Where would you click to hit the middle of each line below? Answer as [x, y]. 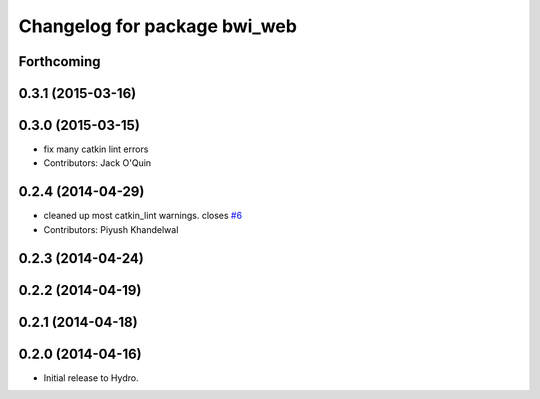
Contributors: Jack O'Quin [97, 163]
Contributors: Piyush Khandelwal [111, 229]
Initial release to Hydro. [91, 377]
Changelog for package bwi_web [157, 26]
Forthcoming [59, 61]
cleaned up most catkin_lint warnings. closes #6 [143, 216]
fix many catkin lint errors [96, 149]
